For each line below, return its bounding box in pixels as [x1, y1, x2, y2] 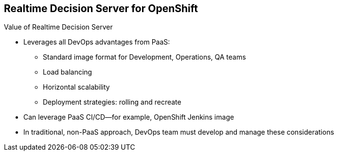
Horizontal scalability [43, 83, 110, 92]
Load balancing [43, 68, 92, 77]
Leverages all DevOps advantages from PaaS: [23, 38, 170, 46]
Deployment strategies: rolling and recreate [43, 98, 181, 107]
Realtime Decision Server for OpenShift [4, 2, 198, 15]
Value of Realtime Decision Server [4, 23, 113, 31]
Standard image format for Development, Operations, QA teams [43, 53, 246, 62]
